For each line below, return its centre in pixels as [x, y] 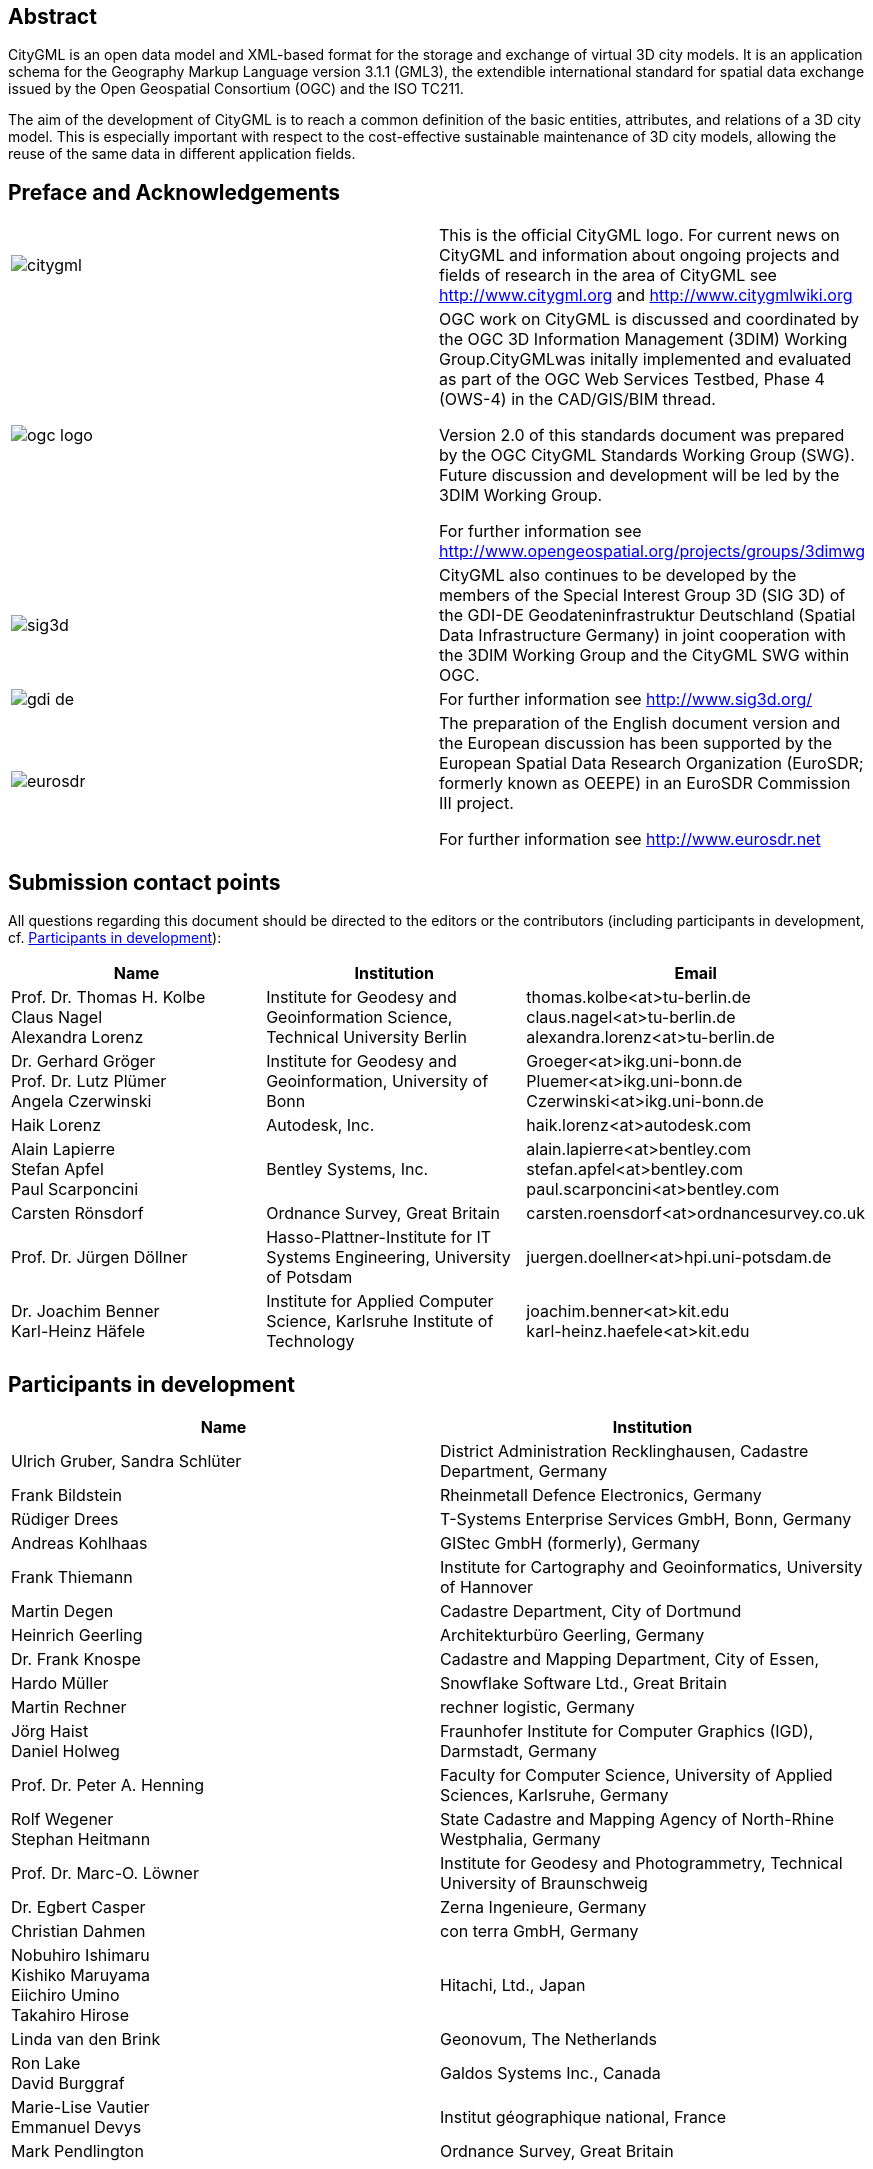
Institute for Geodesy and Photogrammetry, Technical [641, 1862]
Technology [310, 1341]
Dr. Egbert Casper [78, 1906]
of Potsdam [309, 1277]
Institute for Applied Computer [380, 1301]
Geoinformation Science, [359, 1017]
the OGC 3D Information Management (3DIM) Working [643, 339]
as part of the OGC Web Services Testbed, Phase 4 [632, 379]
